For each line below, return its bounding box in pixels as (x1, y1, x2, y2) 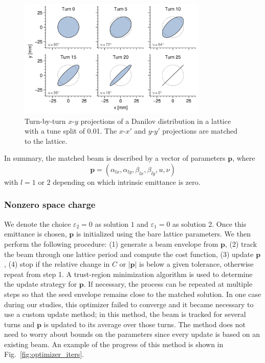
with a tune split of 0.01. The (25, 125, 117, 136)
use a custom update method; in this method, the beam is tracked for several (4, 309, 246, 319)
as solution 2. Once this (172, 218, 247, 229)
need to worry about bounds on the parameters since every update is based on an (4, 329, 260, 339)
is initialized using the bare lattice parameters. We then (76, 228, 251, 239)
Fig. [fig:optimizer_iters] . (4, 349, 84, 359)
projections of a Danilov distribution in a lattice (80, 115, 231, 126)
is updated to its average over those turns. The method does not (43, 318, 246, 329)
